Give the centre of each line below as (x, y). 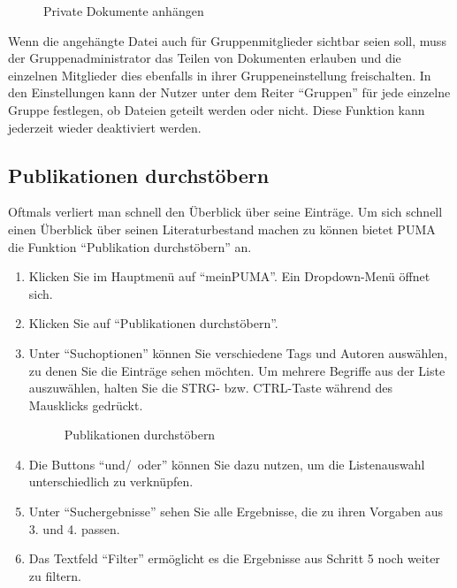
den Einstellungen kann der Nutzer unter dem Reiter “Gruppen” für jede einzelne (229, 92)
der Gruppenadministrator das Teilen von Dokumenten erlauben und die (205, 58)
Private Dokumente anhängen (124, 11)
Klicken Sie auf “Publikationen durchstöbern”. (153, 323)
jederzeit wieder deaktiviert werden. (105, 127)
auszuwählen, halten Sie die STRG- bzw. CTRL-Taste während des (210, 388)
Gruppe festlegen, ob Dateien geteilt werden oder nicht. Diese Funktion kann (217, 109)
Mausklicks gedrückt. (86, 405)
